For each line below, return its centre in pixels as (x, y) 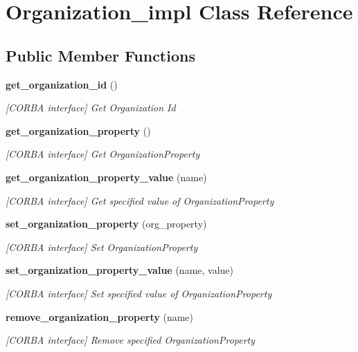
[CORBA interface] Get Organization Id (91, 108)
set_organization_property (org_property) (106, 224)
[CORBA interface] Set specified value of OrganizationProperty (139, 293)
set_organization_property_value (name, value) (120, 270)
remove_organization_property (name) (100, 316)
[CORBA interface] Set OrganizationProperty (102, 247)
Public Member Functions (100, 55)
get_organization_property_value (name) (106, 177)
